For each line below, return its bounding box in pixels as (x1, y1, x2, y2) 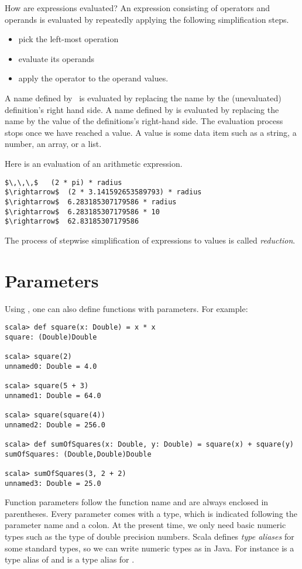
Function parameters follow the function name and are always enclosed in (5, 496, 269, 508)
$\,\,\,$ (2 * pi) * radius (5, 178, 122, 187)
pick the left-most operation (18, 33, 119, 45)
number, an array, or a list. (5, 138, 102, 150)
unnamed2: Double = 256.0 (5, 420, 105, 429)
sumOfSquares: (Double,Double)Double (5, 450, 152, 458)
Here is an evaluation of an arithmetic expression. (5, 157, 183, 169)
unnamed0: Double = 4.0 (5, 362, 97, 371)
